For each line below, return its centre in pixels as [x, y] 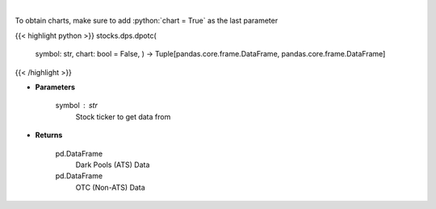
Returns [49, 135]
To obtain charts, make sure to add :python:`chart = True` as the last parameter [147, 21]
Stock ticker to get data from [123, 116]
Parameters [55, 87]
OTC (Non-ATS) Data [110, 187]
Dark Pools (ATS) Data [113, 165]
